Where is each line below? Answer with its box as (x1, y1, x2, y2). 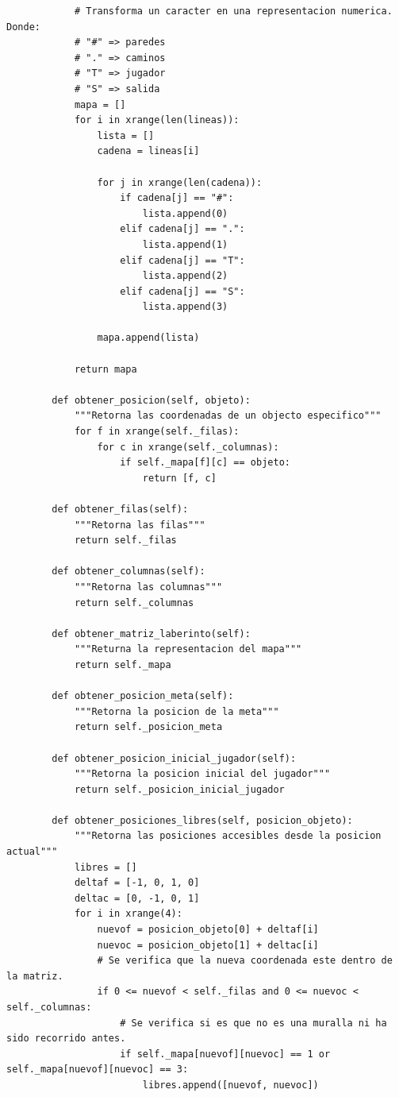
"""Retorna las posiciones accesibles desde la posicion (74, 830, 382, 842)
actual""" (6, 846, 58, 858)
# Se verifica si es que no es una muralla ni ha (120, 1017, 387, 1029)
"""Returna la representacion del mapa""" (74, 643, 302, 655)
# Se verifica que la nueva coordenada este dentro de (97, 955, 393, 967)
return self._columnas (74, 597, 194, 608)
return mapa (74, 363, 137, 375)
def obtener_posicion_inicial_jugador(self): (52, 752, 297, 764)
